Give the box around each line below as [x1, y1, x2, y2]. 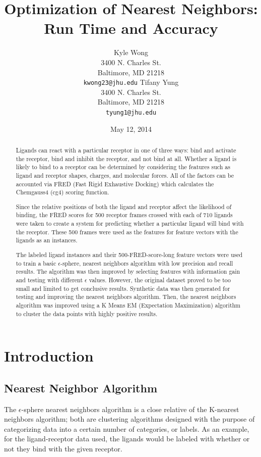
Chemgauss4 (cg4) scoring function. [16, 188, 109, 196]
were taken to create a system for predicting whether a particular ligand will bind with [16, 219, 244, 228]
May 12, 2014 [110, 123, 152, 134]
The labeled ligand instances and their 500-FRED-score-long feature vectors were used [16, 250, 243, 259]
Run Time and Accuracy [44, 18, 218, 38]
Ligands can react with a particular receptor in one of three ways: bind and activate [16, 145, 236, 154]
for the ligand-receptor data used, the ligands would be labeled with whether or [4, 433, 250, 444]
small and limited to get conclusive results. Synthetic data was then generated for [16, 284, 230, 292]
